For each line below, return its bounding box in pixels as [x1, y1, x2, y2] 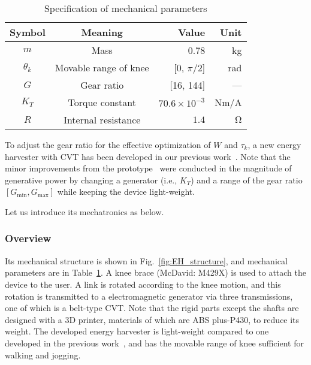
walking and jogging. [5, 348, 81, 361]
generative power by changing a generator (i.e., [5, 173, 177, 186]
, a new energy [247, 138, 301, 150]
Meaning [81, 25, 123, 39]
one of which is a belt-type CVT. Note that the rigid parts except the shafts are [5, 301, 299, 314]
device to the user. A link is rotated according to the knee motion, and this [5, 277, 281, 290]
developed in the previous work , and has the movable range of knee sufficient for [5, 336, 304, 349]
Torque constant [68, 95, 136, 109]
